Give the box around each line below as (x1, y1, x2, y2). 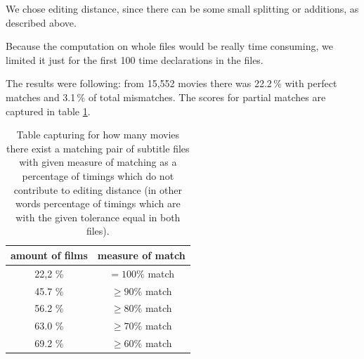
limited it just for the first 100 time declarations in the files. (6, 52, 264, 67)
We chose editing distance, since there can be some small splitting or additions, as (6, 1, 359, 15)
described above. (6, 15, 77, 30)
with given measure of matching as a (19, 155, 177, 169)
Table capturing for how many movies (16, 127, 180, 142)
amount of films (11, 247, 88, 262)
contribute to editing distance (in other (13, 182, 182, 197)
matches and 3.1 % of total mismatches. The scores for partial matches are (6, 89, 326, 104)
